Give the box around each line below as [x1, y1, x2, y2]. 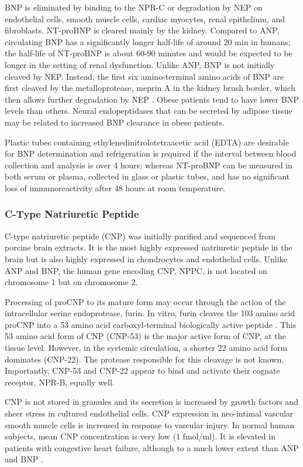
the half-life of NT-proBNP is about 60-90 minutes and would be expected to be [5, 47, 292, 59]
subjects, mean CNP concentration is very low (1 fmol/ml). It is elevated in [5, 430, 276, 442]
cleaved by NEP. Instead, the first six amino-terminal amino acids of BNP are [5, 70, 284, 82]
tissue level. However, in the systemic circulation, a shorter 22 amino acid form [5, 341, 288, 354]
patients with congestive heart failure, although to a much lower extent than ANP [5, 441, 299, 454]
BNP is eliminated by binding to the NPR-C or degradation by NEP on [5, 1, 263, 13]
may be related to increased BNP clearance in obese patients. [5, 116, 225, 128]
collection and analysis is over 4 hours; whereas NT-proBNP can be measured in [5, 158, 292, 171]
